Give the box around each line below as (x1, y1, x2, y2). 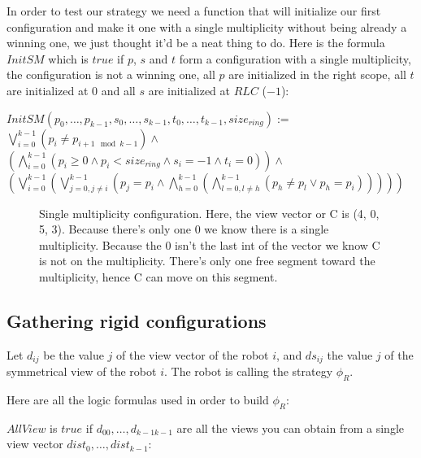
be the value (43, 346, 104, 363)
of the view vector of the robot (116, 346, 269, 363)
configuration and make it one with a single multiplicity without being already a (7, 18, 407, 35)
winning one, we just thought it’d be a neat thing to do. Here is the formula (7, 34, 385, 51)
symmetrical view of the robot (7, 363, 157, 380)
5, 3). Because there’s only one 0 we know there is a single (39, 220, 329, 238)
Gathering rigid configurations (7, 308, 267, 333)
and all (101, 81, 136, 98)
